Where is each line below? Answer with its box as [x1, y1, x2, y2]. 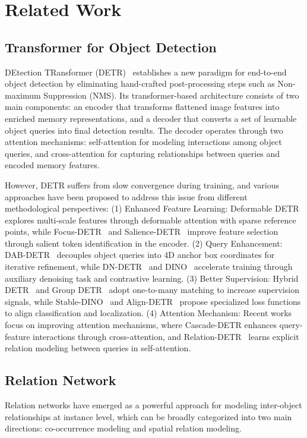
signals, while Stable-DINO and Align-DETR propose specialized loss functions [5, 295, 301, 307]
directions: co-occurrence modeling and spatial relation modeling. [5, 422, 242, 434]
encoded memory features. [5, 159, 100, 171]
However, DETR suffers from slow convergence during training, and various [5, 178, 279, 191]
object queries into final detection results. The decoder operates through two [5, 124, 283, 136]
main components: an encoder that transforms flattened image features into [5, 100, 280, 113]
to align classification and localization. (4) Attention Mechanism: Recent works [5, 307, 292, 319]
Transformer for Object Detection [5, 37, 217, 56]
